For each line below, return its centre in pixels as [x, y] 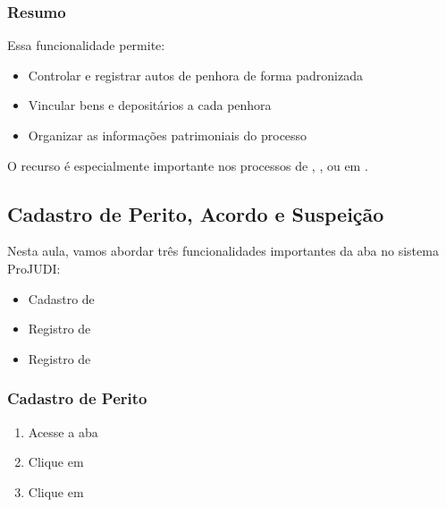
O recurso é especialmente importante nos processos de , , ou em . [188, 165]
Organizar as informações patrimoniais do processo [168, 135]
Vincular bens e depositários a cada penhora [150, 105]
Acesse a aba [63, 431]
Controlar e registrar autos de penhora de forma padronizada [196, 75]
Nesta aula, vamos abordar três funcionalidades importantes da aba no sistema [223, 251]
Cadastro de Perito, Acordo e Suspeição [196, 213]
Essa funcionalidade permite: [86, 45]
